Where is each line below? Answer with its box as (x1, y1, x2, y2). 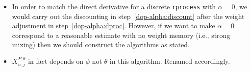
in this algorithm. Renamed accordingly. (109, 56, 230, 66)
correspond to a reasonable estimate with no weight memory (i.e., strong (12, 30, 230, 40)
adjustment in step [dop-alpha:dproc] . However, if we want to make (12, 20, 215, 31)
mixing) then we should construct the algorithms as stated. (12, 39, 190, 50)
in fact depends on (28, 56, 83, 66)
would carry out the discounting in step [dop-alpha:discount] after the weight (12, 11, 245, 21)
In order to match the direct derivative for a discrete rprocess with (12, 1, 216, 11)
